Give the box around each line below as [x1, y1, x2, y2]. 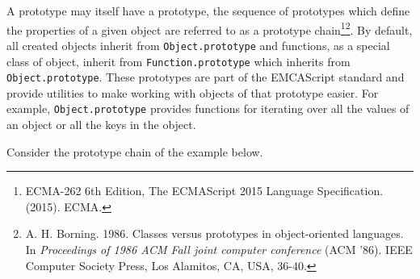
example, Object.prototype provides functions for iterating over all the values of [6, 100, 409, 117]
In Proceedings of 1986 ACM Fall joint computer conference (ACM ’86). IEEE [25, 241, 413, 258]
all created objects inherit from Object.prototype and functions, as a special [6, 36, 390, 53]
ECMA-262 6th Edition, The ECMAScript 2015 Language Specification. [25, 182, 384, 199]
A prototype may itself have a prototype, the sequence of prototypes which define [6, 2, 410, 19]
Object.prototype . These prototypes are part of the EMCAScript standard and [6, 69, 405, 85]
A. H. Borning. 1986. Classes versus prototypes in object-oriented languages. [25, 225, 404, 242]
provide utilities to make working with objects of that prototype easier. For [6, 84, 379, 101]
